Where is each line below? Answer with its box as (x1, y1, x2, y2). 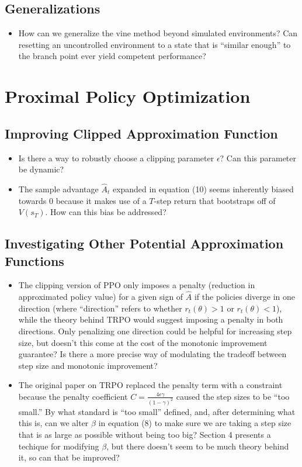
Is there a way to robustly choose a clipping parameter (18, 151, 214, 164)
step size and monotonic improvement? (18, 359, 158, 371)
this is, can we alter (18, 417, 89, 429)
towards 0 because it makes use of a (18, 194, 147, 206)
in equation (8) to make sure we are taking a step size (98, 417, 291, 429)
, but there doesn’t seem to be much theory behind (106, 440, 289, 452)
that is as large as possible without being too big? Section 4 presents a (18, 428, 271, 440)
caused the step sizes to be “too (176, 390, 290, 402)
